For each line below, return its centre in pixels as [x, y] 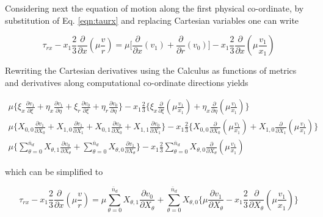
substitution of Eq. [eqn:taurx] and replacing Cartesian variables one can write [152, 20]
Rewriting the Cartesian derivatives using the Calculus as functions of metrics [151, 70]
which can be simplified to [54, 172]
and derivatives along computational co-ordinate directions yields [127, 82]
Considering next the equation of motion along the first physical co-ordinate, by [154, 8]
